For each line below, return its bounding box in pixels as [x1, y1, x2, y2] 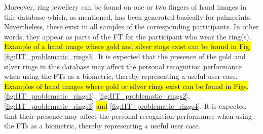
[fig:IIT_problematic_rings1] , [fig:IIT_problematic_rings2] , [4, 91, 190, 101]
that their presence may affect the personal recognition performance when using [4, 110, 252, 121]
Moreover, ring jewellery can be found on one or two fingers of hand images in [4, 2, 246, 12]
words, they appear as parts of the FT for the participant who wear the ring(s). [4, 31, 251, 41]
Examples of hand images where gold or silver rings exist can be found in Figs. [4, 80, 249, 91]
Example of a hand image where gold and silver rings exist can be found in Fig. [4, 41, 251, 52]
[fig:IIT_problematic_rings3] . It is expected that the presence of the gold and [4, 51, 246, 61]
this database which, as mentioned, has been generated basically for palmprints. [4, 11, 252, 22]
